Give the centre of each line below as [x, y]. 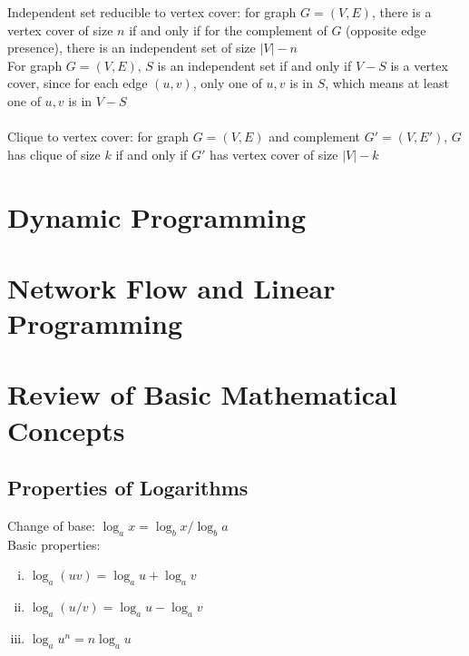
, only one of [227, 83]
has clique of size [54, 154]
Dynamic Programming [157, 216]
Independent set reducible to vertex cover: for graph [152, 12]
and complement [314, 137]
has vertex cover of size [274, 154]
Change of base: [51, 526]
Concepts [66, 430]
